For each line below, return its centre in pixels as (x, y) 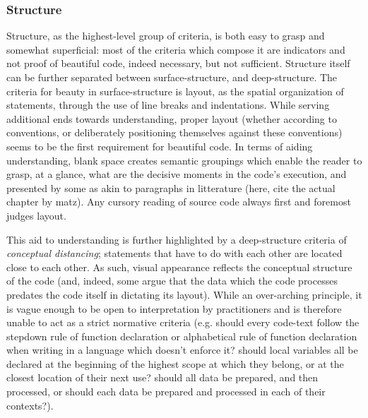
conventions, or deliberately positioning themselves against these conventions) (174, 132)
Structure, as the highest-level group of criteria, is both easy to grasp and (166, 36)
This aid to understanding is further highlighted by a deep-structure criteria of (177, 239)
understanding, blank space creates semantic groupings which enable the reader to (184, 160)
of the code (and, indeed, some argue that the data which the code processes (172, 281)
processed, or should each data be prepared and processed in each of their (166, 392)
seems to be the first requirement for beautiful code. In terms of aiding (160, 146)
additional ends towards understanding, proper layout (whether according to (172, 118)
